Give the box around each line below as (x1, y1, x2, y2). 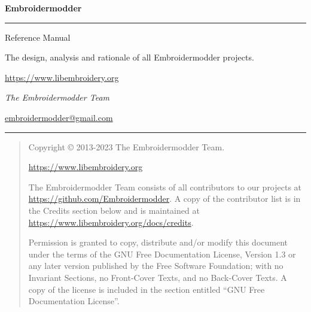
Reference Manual (5, 31, 71, 43)
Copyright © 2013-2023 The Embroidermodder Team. (28, 140, 225, 153)
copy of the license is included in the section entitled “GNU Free (28, 283, 265, 295)
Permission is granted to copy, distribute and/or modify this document (28, 236, 288, 249)
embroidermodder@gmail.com (5, 111, 113, 123)
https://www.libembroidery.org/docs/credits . (28, 216, 194, 228)
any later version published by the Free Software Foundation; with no (28, 259, 283, 272)
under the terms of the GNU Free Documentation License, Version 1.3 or (28, 247, 296, 260)
